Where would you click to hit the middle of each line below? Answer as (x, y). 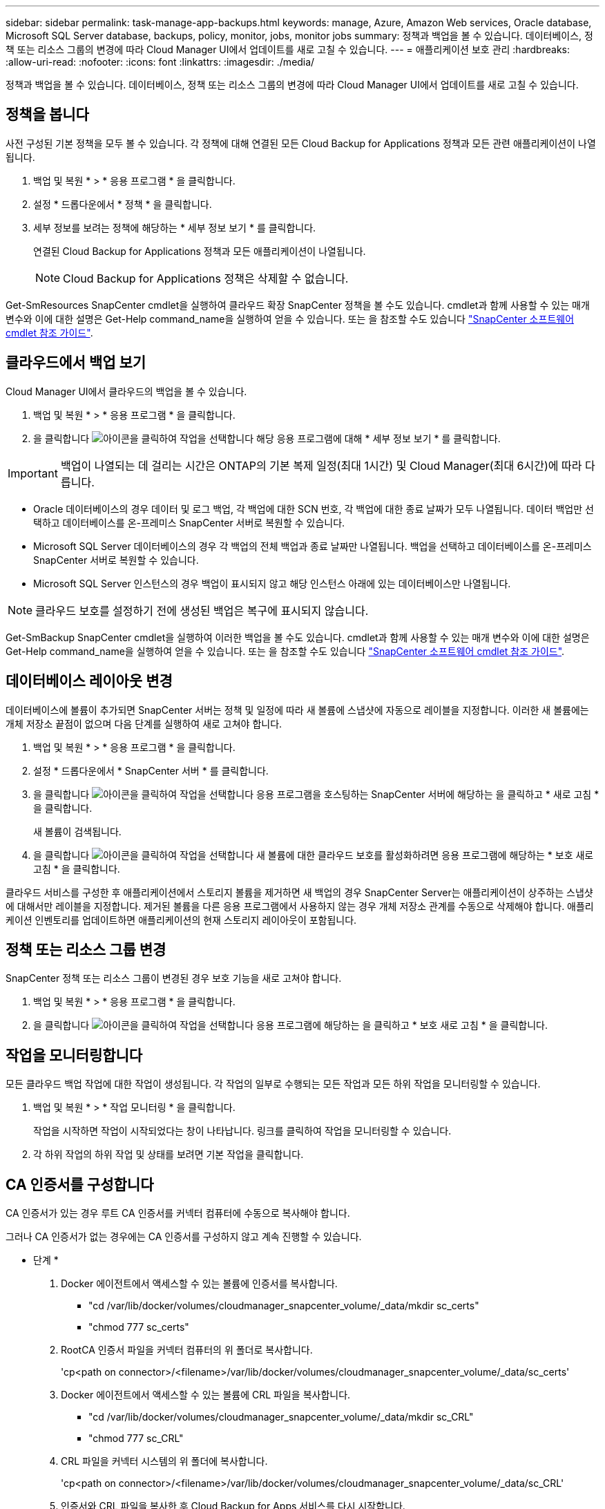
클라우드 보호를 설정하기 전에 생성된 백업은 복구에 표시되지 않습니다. (202, 610)
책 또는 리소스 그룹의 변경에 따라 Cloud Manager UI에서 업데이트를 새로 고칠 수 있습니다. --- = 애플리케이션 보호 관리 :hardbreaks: (288, 49)
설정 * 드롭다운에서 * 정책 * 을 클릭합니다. (123, 204)
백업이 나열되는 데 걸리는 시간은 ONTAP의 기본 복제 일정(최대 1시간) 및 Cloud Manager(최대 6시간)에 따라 (321, 465)
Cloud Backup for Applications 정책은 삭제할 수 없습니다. (206, 278)
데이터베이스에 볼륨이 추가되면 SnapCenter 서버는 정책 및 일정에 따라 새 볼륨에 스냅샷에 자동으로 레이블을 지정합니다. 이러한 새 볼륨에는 (297, 710)
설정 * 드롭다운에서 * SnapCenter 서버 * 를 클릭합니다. (151, 770)
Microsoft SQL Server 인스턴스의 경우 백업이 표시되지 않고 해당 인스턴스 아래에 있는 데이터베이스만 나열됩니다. (272, 583)
